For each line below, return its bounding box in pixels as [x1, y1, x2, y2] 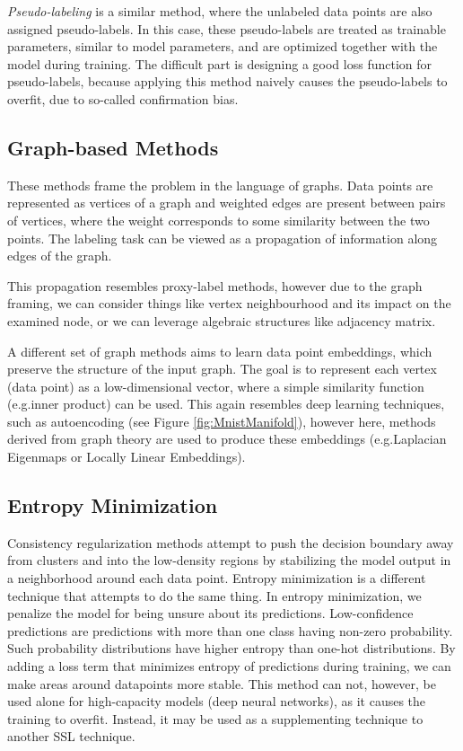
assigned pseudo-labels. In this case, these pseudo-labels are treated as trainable [7, 19, 446, 38]
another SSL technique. [7, 727, 135, 746]
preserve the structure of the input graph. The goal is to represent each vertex [7, 359, 437, 378]
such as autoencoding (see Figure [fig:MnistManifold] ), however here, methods [7, 411, 436, 430]
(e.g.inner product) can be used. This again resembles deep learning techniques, [7, 394, 445, 413]
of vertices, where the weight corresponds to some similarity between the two [7, 210, 430, 229]
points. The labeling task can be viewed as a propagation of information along [7, 228, 438, 247]
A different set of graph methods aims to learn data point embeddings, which [7, 341, 432, 360]
